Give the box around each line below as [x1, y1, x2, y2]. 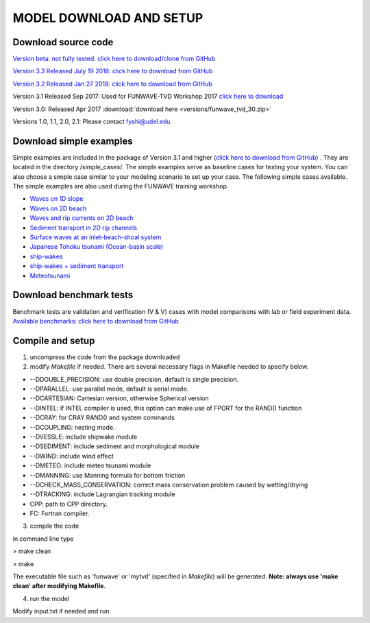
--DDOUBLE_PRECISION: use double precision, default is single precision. [29, 375, 239, 383]
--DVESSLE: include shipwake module [29, 432, 138, 441]
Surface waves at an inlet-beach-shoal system [29, 233, 162, 241]
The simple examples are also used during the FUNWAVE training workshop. [12, 182, 229, 191]
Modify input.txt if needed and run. [12, 607, 111, 615]
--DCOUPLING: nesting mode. [29, 423, 115, 431]
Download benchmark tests [12, 289, 134, 301]
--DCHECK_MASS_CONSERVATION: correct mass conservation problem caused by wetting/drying [29, 480, 308, 489]
